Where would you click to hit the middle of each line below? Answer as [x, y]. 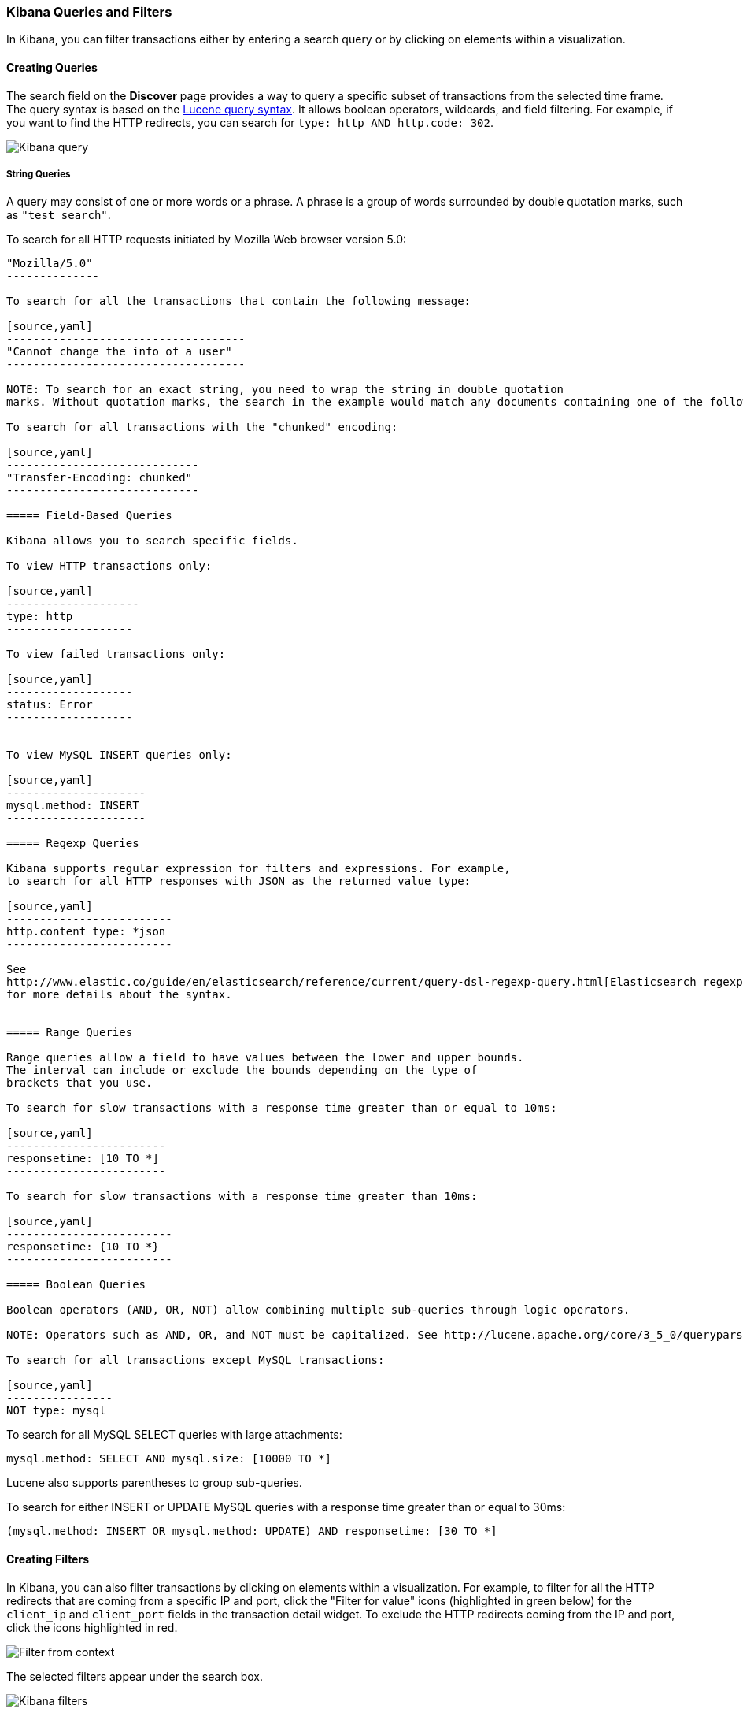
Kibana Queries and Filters [89, 12]
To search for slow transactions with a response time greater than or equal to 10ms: [282, 1108]
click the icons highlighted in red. [92, 1627]
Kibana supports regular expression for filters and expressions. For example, [259, 869]
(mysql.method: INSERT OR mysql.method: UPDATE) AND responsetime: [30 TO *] [252, 1531]
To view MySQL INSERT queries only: [119, 755]
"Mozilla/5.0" [50, 264]
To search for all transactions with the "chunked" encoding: [202, 427]
